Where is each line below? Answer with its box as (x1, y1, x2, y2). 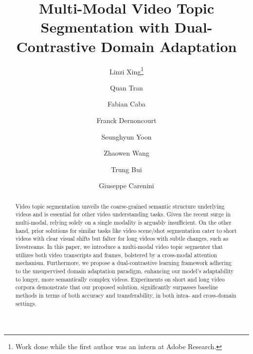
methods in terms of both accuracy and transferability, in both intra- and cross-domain (15, 291, 236, 299)
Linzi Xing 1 (109, 65, 144, 76)
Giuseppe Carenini (99, 180, 154, 191)
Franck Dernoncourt (96, 115, 157, 125)
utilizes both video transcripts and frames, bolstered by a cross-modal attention (15, 250, 217, 259)
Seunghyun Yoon (101, 131, 152, 142)
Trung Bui (111, 164, 142, 174)
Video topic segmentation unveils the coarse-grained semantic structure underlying (15, 202, 225, 210)
